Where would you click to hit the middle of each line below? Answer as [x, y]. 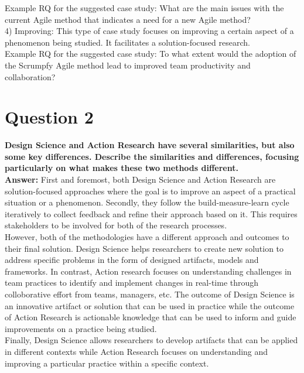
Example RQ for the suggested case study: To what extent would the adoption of [151, 54]
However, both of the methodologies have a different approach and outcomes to [147, 237]
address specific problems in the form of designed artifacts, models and [132, 260]
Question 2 [49, 117]
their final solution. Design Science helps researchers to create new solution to [144, 248]
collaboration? [30, 76]
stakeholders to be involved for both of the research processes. [116, 225]
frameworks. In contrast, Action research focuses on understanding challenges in [148, 271]
